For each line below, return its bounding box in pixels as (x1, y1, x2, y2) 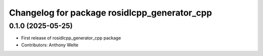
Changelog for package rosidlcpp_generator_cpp (9, 7, 212, 18)
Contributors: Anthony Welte (21, 42, 79, 48)
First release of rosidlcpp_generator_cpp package (21, 35, 121, 41)
